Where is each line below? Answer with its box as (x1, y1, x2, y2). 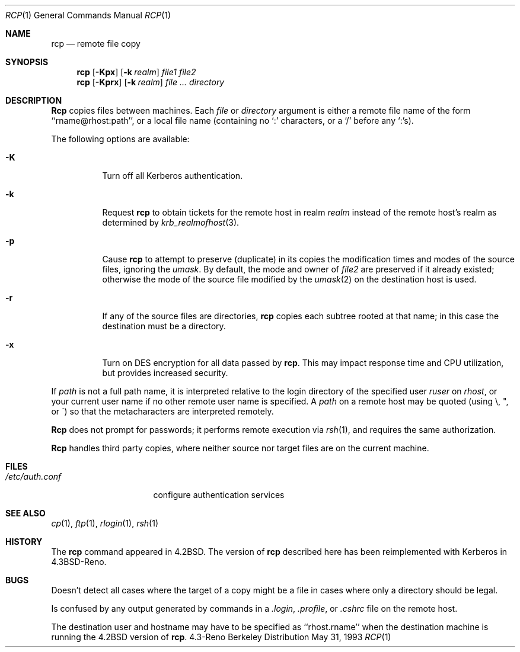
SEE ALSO (5, 508, 46, 518)
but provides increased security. (102, 368, 228, 378)
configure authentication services (153, 490, 285, 500)
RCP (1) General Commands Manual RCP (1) (5, 10, 171, 20)
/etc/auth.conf (5, 471, 62, 481)
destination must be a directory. (102, 321, 226, 331)
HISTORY (5, 537, 43, 547)
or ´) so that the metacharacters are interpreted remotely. (51, 406, 274, 416)
